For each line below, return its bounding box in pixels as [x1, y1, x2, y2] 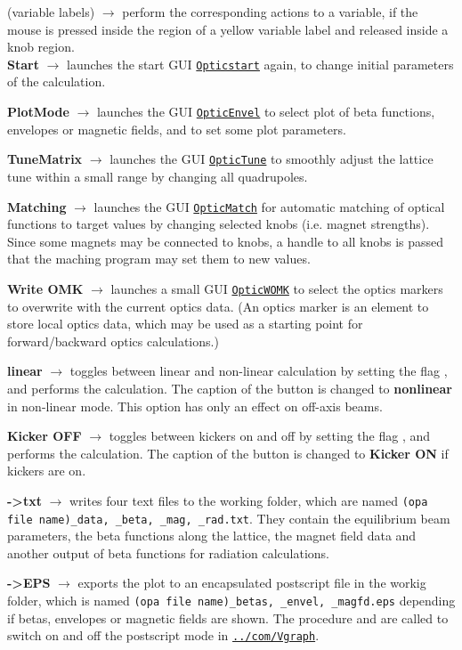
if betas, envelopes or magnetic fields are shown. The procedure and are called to [7, 608, 449, 627]
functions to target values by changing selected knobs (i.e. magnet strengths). [7, 215, 430, 233]
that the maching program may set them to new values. [7, 249, 311, 268]
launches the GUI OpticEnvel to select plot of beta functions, [96, 102, 435, 121]
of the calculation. [7, 72, 106, 91]
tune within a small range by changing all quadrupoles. [7, 167, 308, 185]
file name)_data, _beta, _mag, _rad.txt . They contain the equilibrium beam [7, 508, 450, 527]
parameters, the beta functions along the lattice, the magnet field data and [7, 526, 417, 545]
